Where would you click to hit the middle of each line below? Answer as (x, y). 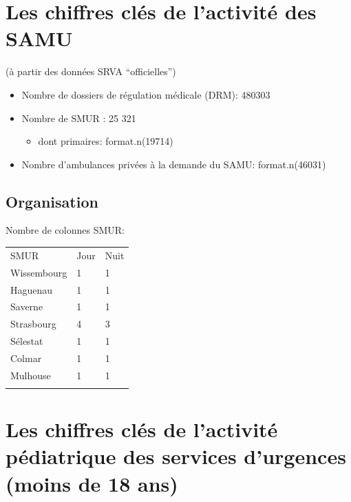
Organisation (52, 201)
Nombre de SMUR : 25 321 (79, 118)
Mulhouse (31, 375)
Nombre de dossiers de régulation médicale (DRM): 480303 (146, 94)
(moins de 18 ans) (92, 483)
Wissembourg (39, 272)
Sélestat (27, 341)
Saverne (27, 307)
